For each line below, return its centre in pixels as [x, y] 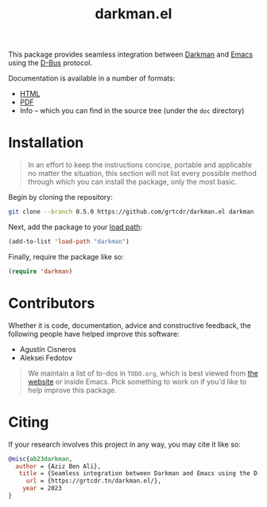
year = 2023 [42, 489]
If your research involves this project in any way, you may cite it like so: [124, 444]
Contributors [52, 303]
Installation [46, 143]
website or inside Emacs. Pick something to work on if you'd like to [137, 381]
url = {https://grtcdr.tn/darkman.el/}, [93, 481]
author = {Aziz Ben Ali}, [58, 466]
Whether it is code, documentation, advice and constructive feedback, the [130, 325]
